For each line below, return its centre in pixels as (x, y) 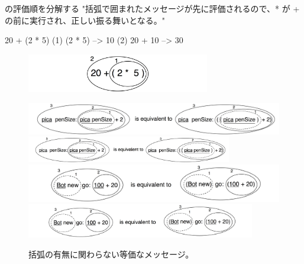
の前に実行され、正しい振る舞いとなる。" (85, 20)
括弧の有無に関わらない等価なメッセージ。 (111, 254)
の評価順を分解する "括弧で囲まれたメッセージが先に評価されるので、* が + (152, 8)
